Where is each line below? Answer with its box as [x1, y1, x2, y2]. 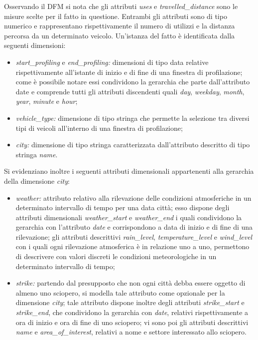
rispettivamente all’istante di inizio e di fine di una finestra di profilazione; [15, 66, 243, 77]
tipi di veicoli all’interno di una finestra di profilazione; [15, 122, 183, 133]
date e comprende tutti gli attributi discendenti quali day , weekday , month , [15, 86, 245, 96]
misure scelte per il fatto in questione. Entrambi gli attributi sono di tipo [4, 10, 227, 21]
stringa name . [15, 149, 58, 159]
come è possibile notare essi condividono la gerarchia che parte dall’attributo [15, 76, 250, 87]
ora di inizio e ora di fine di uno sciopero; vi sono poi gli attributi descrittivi [15, 317, 249, 327]
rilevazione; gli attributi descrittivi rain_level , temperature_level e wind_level [15, 231, 253, 242]
